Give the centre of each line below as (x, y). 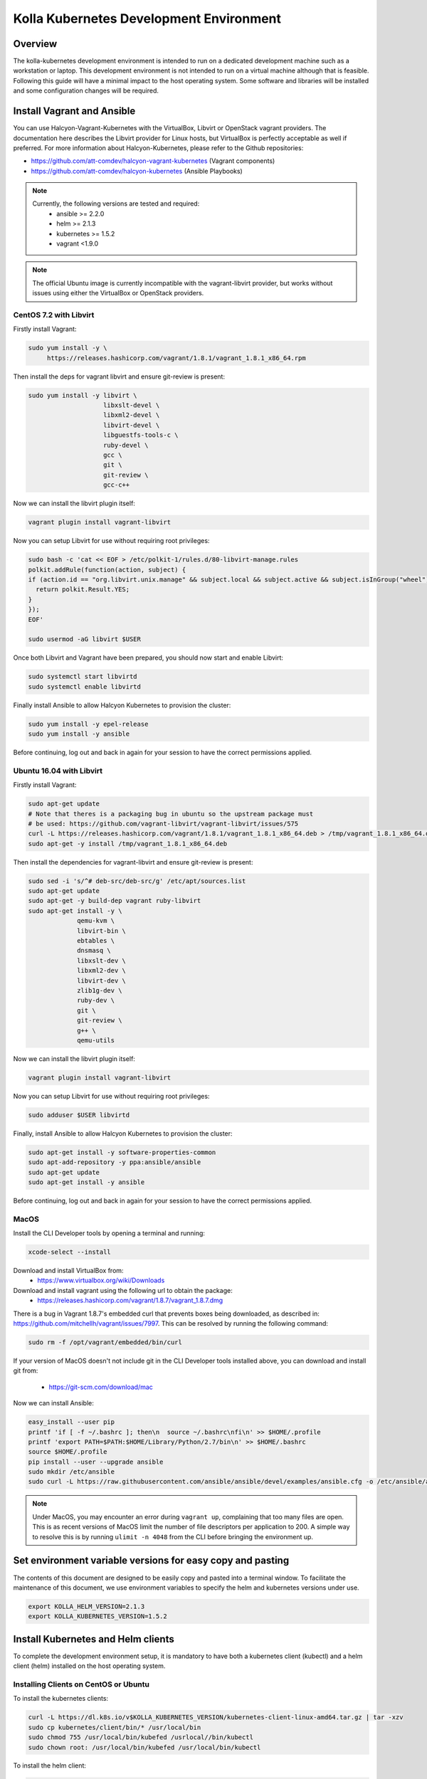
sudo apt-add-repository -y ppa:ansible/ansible (115, 1162)
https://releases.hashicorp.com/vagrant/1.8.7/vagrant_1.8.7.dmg (130, 1300)
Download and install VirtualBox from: (68, 1271)
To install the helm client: (50, 1765)
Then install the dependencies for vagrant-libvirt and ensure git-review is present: (133, 862)
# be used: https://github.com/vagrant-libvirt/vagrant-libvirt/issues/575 (163, 823)
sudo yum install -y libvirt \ (83, 395)
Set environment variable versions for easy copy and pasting (151, 1561)
